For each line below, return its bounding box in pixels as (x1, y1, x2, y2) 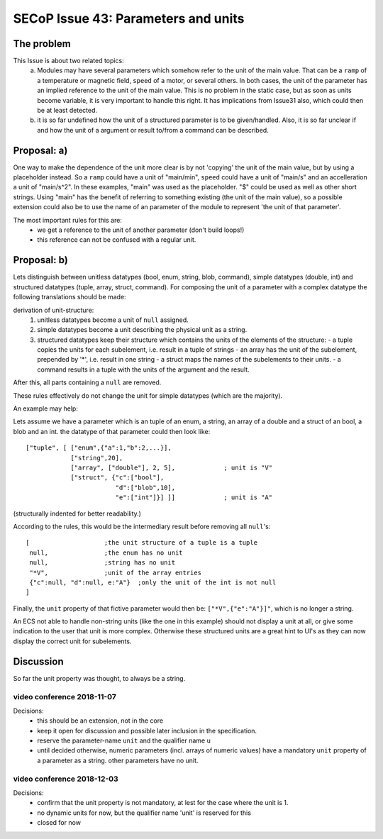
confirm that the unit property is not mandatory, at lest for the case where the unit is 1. (37, 799, 289, 807)
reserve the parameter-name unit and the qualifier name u (37, 736, 211, 745)
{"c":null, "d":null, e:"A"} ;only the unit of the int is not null (29, 578, 277, 587)
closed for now (37, 818, 82, 827)
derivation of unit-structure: (13, 306, 94, 314)
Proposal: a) (13, 144, 68, 156)
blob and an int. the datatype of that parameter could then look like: (13, 427, 211, 435)
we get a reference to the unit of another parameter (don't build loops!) (37, 226, 245, 234)
